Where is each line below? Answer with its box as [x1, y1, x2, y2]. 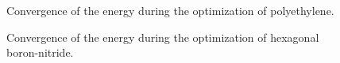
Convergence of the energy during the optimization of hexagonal [6, 28, 319, 45]
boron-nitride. [6, 44, 74, 61]
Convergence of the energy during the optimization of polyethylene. [6, 2, 334, 18]
